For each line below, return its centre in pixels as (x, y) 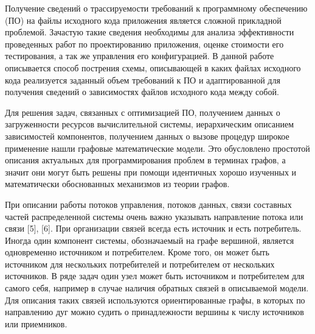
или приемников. (36, 323)
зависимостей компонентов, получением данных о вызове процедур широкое (147, 136)
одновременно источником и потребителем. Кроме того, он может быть (137, 252)
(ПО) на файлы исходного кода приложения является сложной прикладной (143, 20)
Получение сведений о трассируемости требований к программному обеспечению (156, 8)
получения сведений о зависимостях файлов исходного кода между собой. (142, 92)
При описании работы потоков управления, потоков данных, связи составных (148, 204)
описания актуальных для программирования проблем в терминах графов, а (145, 160)
